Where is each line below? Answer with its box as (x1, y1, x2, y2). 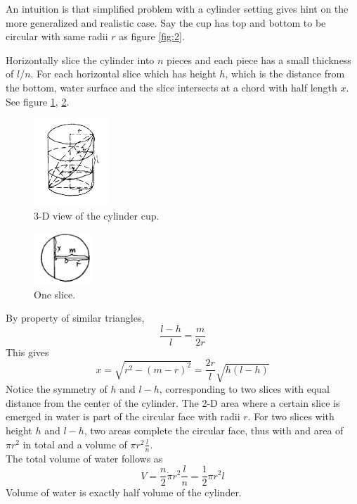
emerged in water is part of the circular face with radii (6, 409, 240, 424)
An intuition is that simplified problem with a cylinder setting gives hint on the (6, 1, 349, 15)
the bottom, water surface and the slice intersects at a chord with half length (6, 80, 337, 94)
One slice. (34, 286, 76, 301)
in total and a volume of (22, 436, 127, 451)
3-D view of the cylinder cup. (34, 208, 160, 223)
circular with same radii (6, 29, 108, 44)
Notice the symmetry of (6, 382, 108, 396)
